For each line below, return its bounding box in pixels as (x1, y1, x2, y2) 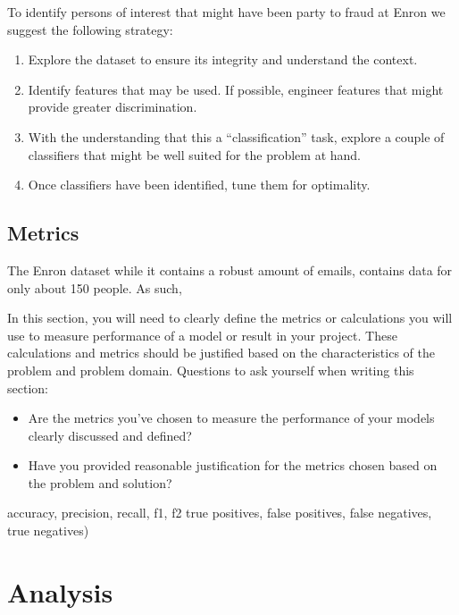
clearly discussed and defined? (28, 425, 192, 444)
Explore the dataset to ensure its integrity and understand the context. (28, 50, 418, 69)
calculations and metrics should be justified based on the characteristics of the (7, 343, 435, 362)
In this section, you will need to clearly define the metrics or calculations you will (7, 308, 453, 327)
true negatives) (7, 521, 89, 540)
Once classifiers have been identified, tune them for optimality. (28, 175, 371, 194)
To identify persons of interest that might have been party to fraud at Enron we (7, 3, 446, 21)
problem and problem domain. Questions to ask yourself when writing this (7, 360, 414, 379)
